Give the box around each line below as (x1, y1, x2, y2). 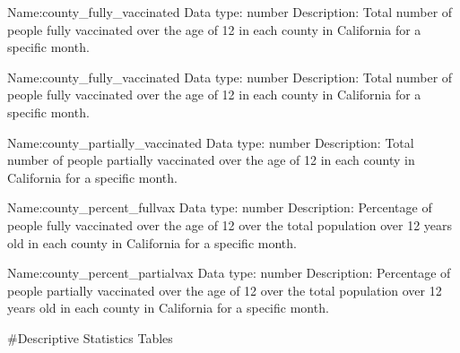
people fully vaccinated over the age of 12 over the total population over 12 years (7, 215, 453, 234)
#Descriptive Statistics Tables (7, 328, 173, 347)
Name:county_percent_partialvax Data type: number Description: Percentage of (7, 263, 451, 282)
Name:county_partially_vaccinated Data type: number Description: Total (7, 133, 414, 151)
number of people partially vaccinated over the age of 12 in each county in (7, 151, 415, 169)
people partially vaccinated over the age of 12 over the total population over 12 (7, 280, 442, 299)
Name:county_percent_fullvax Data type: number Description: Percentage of (7, 198, 432, 217)
